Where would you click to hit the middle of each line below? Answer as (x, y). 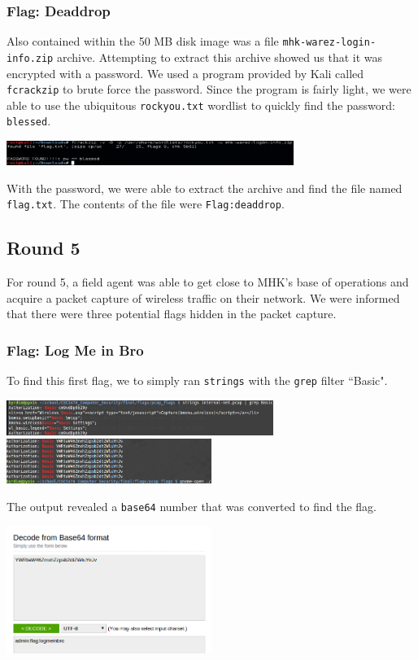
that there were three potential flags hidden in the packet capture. (172, 314)
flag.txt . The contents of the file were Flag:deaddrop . (146, 204)
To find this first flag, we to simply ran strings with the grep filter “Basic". (197, 380)
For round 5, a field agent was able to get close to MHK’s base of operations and (208, 282)
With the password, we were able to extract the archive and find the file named (205, 188)
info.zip (30, 58)
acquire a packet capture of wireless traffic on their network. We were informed (203, 297)
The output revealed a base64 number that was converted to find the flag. (192, 506)
